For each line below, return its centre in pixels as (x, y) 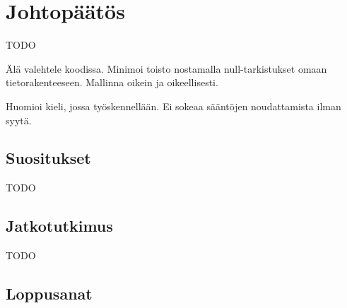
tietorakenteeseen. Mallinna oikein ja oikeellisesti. (112, 82)
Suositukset (48, 158)
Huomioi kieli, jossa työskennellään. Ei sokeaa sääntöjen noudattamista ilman (173, 106)
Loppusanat (49, 294)
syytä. (19, 120)
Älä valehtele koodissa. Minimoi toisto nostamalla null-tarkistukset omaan (166, 68)
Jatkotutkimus (59, 226)
